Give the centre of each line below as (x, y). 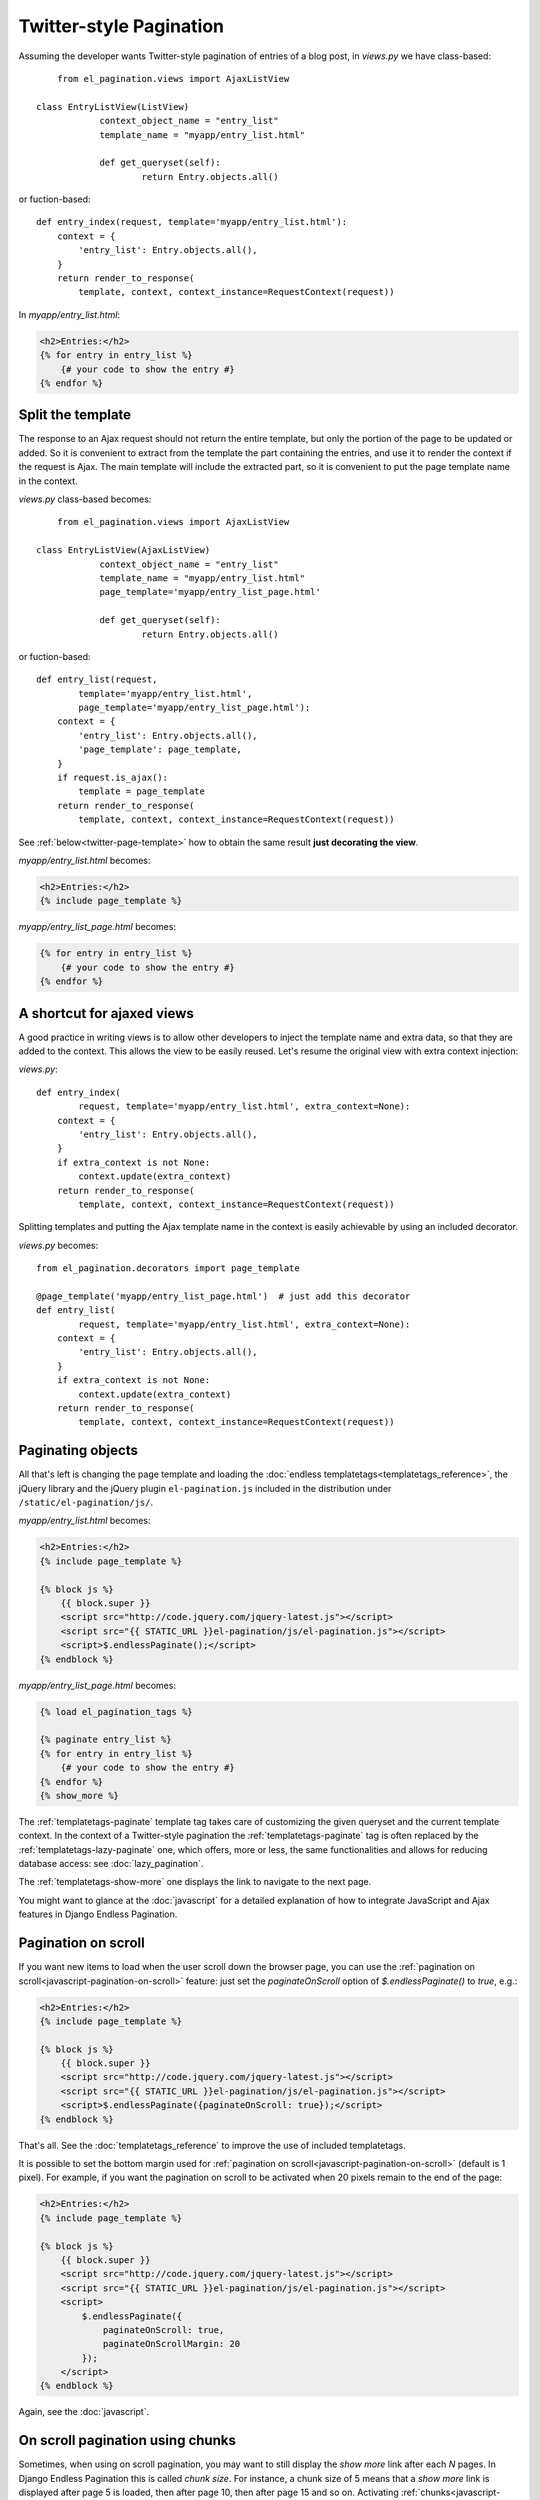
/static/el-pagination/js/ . (86, 1502)
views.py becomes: (58, 1245)
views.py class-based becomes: (85, 499)
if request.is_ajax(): (112, 778)
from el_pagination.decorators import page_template (168, 1268)
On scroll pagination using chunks (127, 2440)
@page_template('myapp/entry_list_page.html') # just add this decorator (223, 1296)
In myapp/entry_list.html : (69, 314)
